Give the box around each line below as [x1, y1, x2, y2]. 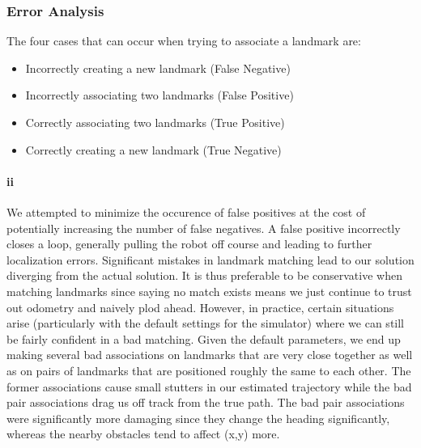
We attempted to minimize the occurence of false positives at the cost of [6, 203, 366, 220]
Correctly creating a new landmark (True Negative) [25, 141, 282, 158]
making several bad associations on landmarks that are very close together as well [6, 346, 413, 363]
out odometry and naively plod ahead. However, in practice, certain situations [6, 298, 394, 315]
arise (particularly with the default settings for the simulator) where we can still [6, 315, 405, 332]
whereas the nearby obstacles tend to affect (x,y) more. [6, 425, 280, 442]
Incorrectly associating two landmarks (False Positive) [25, 87, 294, 104]
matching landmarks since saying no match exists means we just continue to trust [6, 282, 412, 299]
